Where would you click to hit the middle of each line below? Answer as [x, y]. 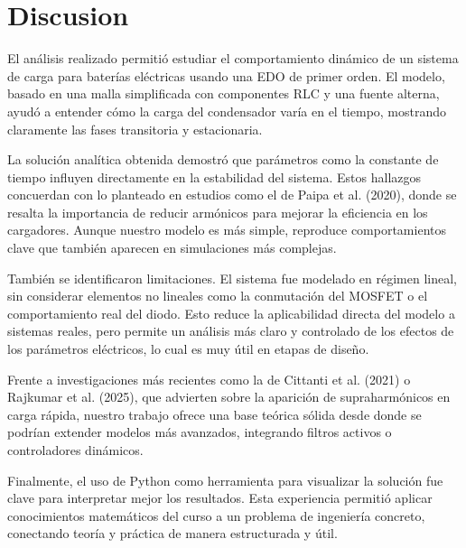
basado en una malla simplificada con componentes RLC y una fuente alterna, [224, 93]
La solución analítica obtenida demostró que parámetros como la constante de [223, 159]
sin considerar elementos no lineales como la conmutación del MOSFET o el [218, 296]
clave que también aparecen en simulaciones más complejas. [172, 248]
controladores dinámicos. [75, 450]
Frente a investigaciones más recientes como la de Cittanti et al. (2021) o [209, 379]
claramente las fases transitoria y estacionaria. [135, 129]
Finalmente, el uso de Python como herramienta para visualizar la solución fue [225, 480]
